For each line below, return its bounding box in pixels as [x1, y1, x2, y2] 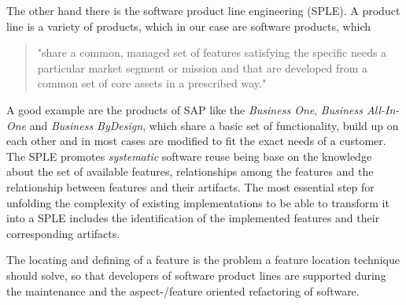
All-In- [366, 101, 400, 117]
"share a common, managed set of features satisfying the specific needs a [37, 44, 387, 61]
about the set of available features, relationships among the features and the [6, 163, 374, 180]
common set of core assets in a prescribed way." [37, 75, 267, 91]
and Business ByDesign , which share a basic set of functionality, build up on [29, 117, 399, 133]
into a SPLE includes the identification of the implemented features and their [6, 210, 380, 226]
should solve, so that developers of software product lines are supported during [6, 266, 386, 283]
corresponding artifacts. [6, 225, 120, 241]
